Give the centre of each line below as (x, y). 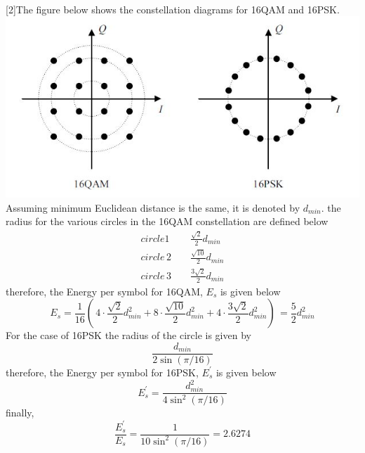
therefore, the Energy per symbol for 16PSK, (102, 372)
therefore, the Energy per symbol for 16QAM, (104, 291)
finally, (20, 413)
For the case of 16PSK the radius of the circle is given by (128, 335)
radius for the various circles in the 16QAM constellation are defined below (167, 221)
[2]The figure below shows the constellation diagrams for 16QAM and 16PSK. (173, 9)
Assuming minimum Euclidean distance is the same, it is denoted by (153, 207)
